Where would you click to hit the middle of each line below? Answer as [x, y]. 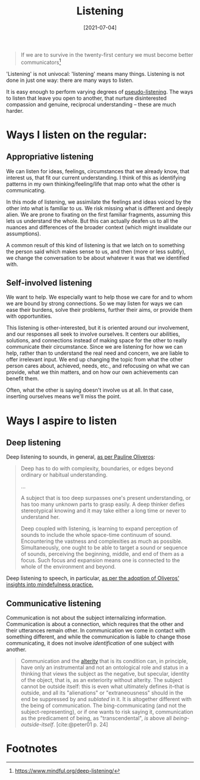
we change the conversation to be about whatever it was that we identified [98, 257]
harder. [15, 110]
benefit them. [23, 379]
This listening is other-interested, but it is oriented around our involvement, [98, 328]
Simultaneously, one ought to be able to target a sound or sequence [104, 548]
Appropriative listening [50, 157]
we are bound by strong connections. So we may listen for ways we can [94, 303]
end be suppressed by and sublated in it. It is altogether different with [106, 699]
